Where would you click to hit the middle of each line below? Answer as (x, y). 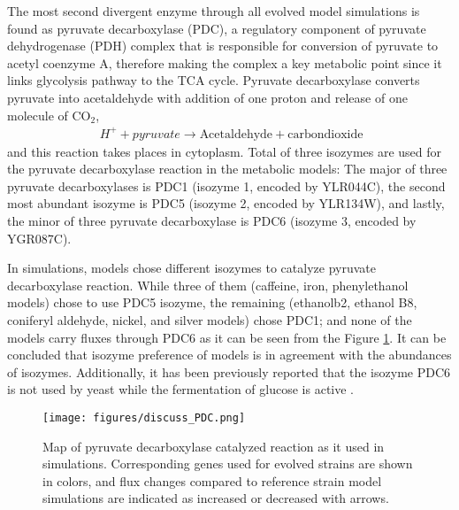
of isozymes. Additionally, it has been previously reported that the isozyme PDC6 (229, 371)
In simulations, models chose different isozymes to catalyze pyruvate (191, 268)
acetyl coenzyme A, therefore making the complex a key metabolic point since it (225, 62)
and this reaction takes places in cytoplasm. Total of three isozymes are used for (225, 151)
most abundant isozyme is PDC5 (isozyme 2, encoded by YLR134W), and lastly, (226, 203)
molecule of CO (49, 115)
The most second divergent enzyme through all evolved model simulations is (214, 11)
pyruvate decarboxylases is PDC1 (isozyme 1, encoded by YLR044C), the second (226, 185)
